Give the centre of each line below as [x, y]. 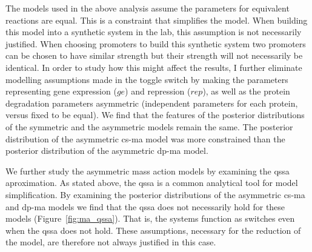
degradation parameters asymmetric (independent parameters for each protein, [152, 103]
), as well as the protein [246, 91]
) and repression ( [158, 91]
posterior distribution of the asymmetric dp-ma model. [107, 151]
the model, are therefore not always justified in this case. [111, 242]
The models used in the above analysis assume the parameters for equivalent [148, 8]
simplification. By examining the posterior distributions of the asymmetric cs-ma [155, 194]
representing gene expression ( [61, 91]
